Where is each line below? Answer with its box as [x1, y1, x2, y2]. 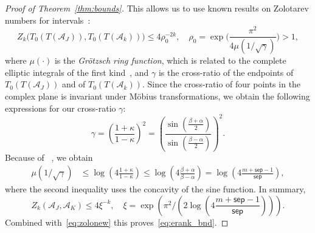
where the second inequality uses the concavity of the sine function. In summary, [5, 183, 306, 195]
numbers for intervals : [5, 13, 91, 26]
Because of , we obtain [5, 150, 93, 163]
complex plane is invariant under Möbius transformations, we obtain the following [5, 89, 310, 102]
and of [61, 78, 86, 90]
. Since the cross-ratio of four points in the [142, 78, 301, 90]
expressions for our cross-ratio [5, 101, 116, 114]
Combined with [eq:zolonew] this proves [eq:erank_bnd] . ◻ [5, 215, 229, 228]
